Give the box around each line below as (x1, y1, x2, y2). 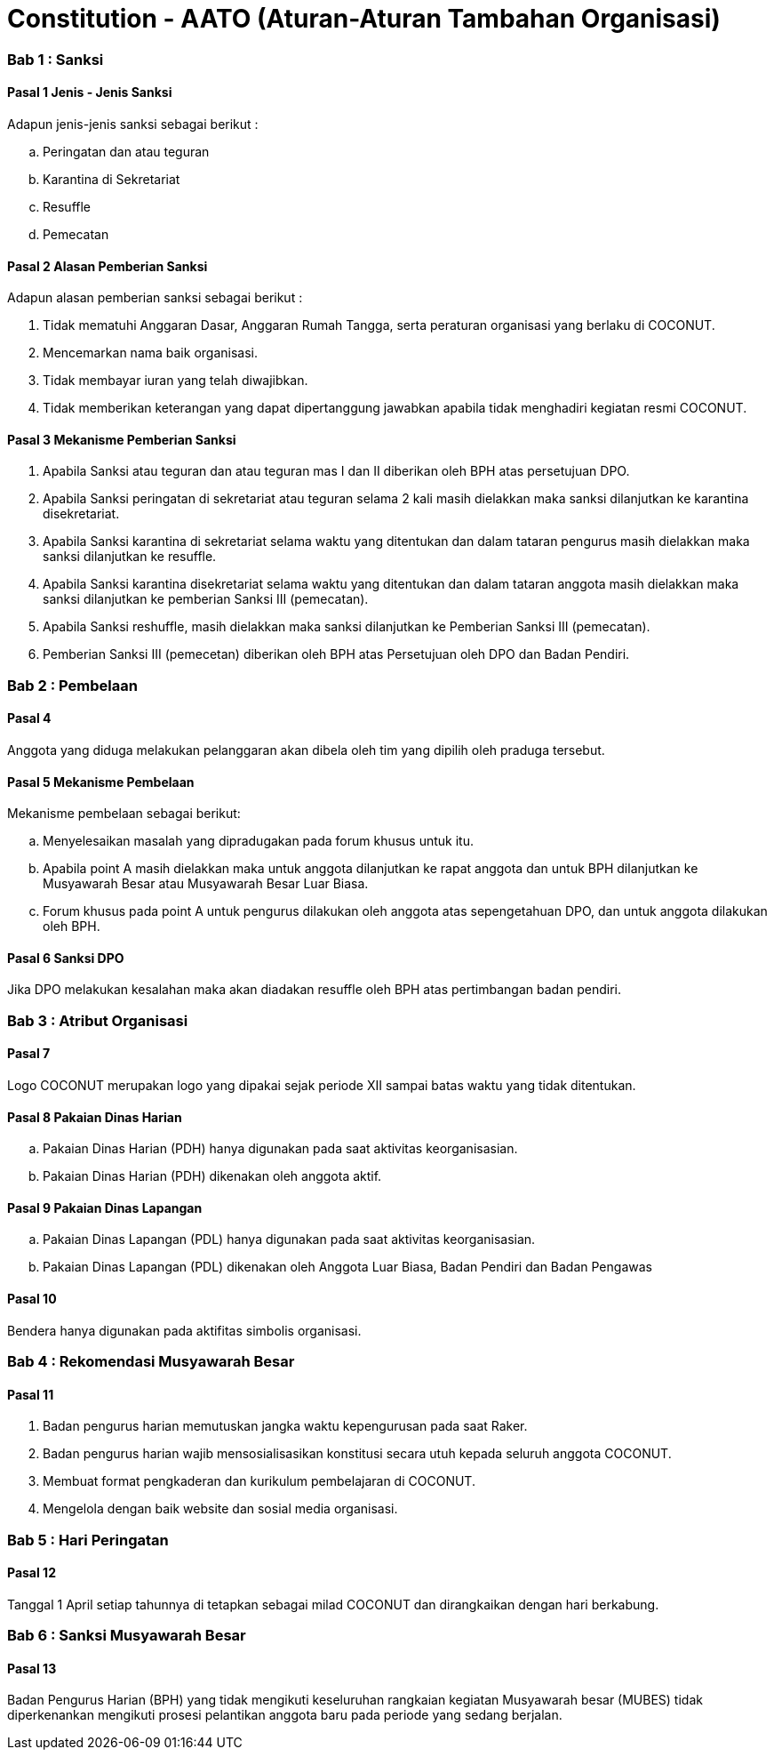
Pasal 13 (7, 1660, 57, 1676)
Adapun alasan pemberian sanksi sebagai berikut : (7, 290, 303, 306)
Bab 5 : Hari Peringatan (7, 1530, 169, 1549)
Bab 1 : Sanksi (7, 50, 104, 68)
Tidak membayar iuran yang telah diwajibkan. (43, 373, 308, 389)
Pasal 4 (7, 710, 52, 726)
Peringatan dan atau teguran (43, 143, 210, 159)
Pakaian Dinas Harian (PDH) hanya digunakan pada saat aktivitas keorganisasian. (43, 1141, 518, 1157)
